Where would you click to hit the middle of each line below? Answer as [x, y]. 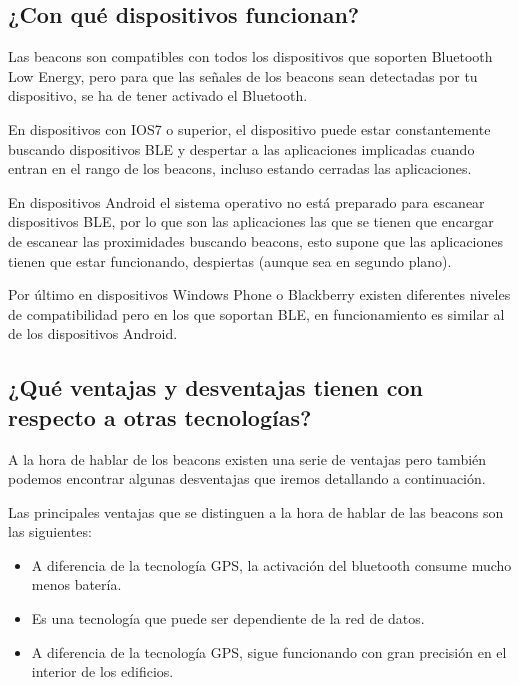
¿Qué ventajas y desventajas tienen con [215, 387]
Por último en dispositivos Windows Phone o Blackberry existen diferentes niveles [259, 294]
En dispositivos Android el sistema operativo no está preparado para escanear [246, 201]
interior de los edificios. [102, 671]
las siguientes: [50, 531]
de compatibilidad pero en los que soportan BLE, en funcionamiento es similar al [256, 313]
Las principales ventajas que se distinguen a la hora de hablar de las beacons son [256, 511]
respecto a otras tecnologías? [160, 416]
